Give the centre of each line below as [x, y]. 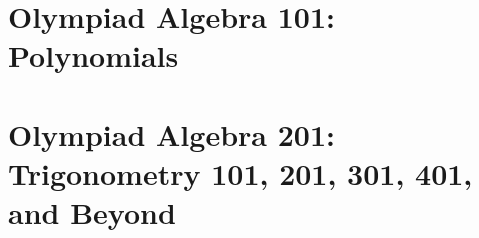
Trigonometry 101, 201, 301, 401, [240, 172]
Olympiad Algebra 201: [171, 133]
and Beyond [92, 212]
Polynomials [93, 55]
